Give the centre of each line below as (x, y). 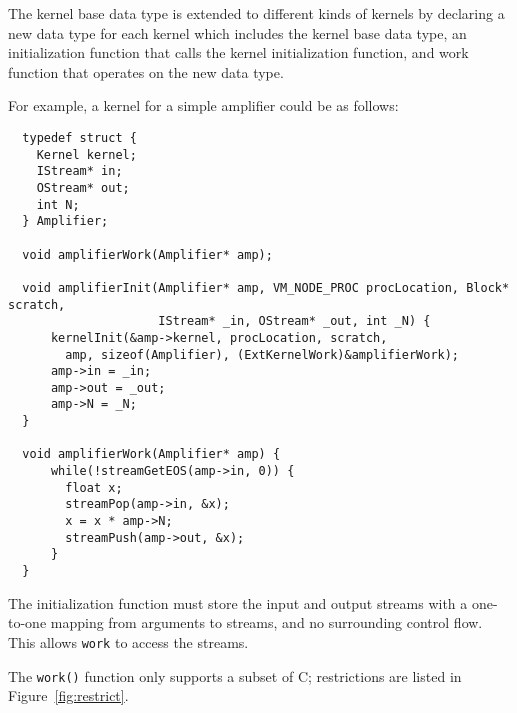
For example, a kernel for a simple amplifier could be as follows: (203, 105)
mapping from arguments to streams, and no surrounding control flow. (266, 622)
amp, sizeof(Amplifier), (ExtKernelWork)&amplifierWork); (262, 354)
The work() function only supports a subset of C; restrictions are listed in (235, 675)
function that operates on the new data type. (146, 71)
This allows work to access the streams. (128, 641)
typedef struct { (79, 137)
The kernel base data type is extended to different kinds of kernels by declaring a (256, 13)
